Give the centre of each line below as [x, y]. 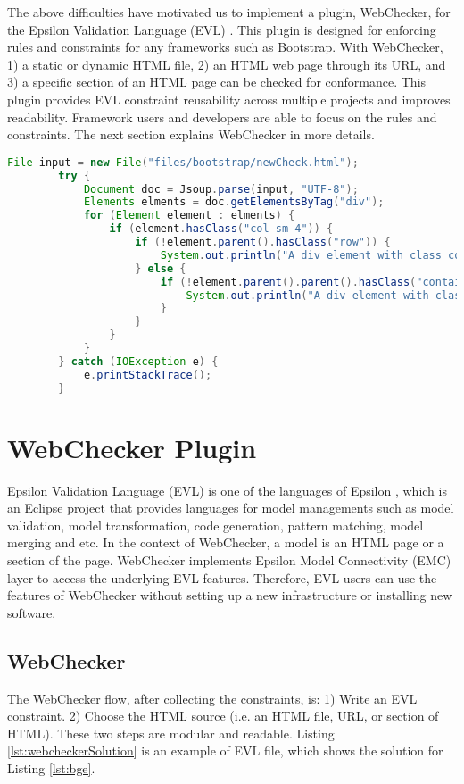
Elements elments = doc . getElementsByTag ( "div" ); [234, 202]
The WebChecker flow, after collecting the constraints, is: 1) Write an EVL [212, 698]
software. [32, 612]
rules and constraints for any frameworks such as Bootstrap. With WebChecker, [225, 47]
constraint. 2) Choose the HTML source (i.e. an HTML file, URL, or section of [223, 716]
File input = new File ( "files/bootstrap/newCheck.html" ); [183, 162]
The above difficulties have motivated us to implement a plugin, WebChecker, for [229, 12]
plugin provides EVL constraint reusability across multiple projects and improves [229, 99]
